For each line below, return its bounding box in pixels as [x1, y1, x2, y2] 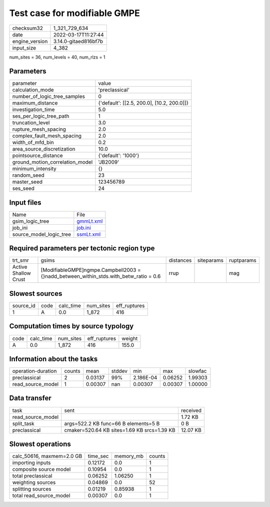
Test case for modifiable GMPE [9, 8, 140, 19]
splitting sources [12, 485, 52, 492]
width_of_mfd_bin [12, 139, 54, 146]
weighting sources [12, 479, 56, 486]
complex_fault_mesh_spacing [12, 133, 82, 140]
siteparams [197, 257, 223, 264]
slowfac [188, 368, 207, 375]
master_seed [12, 178, 42, 185]
